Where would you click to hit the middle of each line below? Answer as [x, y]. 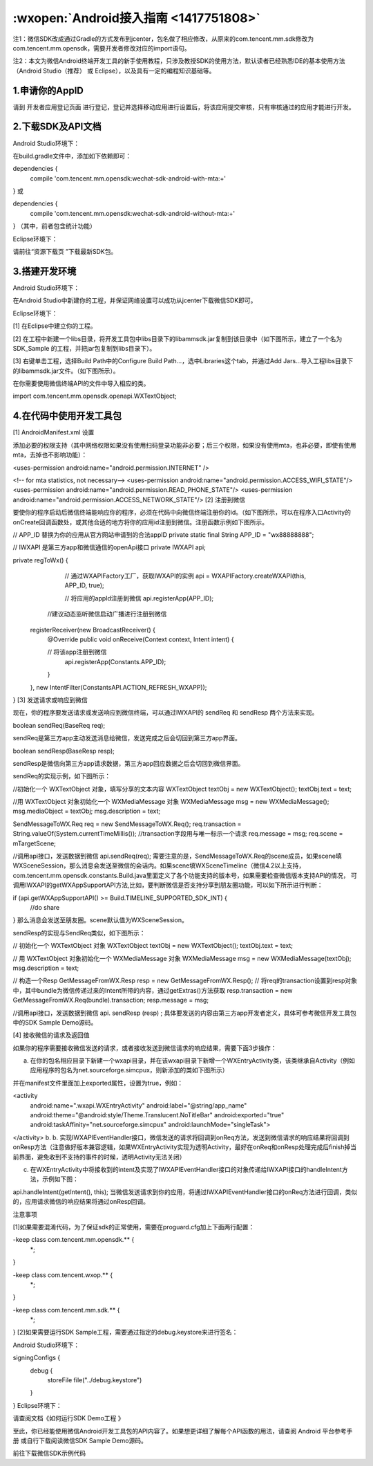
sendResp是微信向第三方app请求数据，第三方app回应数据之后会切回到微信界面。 [128, 763]
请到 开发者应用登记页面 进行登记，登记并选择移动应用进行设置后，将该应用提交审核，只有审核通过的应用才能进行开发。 [184, 107]
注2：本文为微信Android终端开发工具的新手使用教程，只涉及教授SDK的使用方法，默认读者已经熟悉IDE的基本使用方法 [179, 61]
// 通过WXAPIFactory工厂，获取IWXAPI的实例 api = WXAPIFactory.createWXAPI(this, [185, 576]
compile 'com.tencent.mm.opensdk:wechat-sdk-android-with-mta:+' [128, 178]
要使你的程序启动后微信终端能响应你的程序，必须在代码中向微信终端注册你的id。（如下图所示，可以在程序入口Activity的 [182, 513]
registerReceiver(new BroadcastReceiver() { [93, 630]
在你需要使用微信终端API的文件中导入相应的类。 [81, 383]
